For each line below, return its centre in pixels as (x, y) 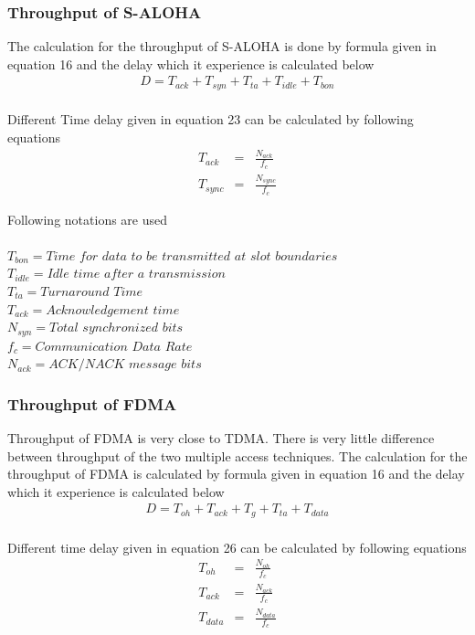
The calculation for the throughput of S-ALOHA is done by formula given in (222, 46)
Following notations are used (88, 219)
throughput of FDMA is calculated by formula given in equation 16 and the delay (236, 474)
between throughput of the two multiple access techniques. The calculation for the (237, 455)
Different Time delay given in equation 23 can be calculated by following (211, 119)
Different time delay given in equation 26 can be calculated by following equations (237, 547)
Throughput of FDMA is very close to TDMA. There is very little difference (221, 438)
